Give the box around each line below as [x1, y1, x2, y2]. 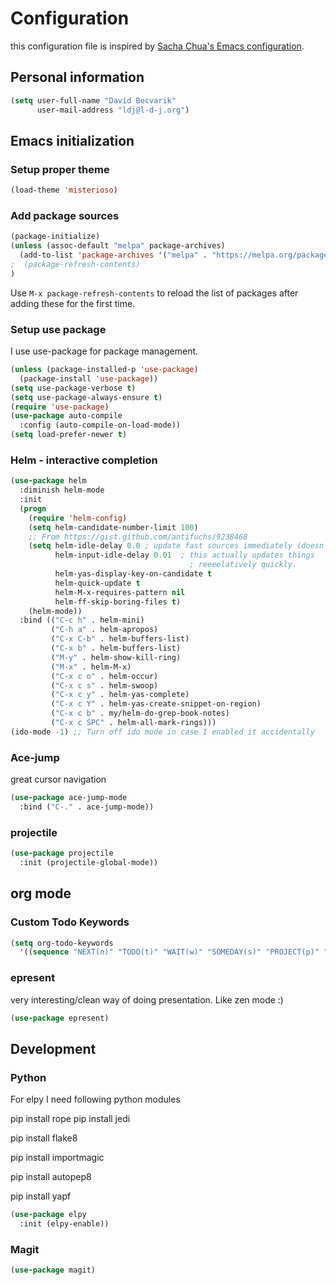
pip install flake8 [10, 1132, 78, 1144]
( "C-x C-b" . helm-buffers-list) [50, 634, 190, 644]
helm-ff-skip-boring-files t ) [54, 597, 182, 607]
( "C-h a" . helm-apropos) [50, 625, 159, 635]
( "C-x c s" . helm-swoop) [50, 680, 159, 691]
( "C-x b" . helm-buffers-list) [50, 643, 182, 654]
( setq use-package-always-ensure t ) [10, 392, 163, 402]
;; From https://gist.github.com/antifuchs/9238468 [28, 532, 248, 542]
